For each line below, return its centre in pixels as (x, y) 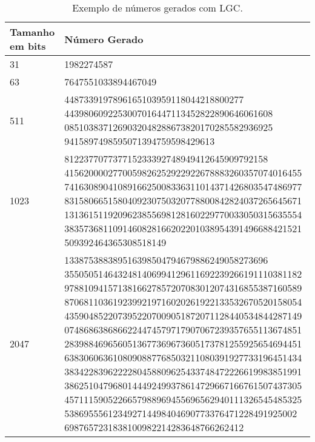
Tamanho (32, 32)
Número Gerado (104, 39)
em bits (28, 46)
